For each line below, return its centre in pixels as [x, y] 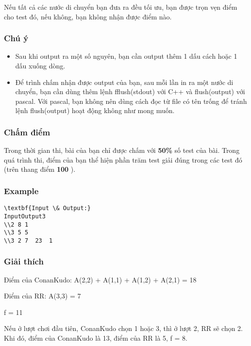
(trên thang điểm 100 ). [40, 169]
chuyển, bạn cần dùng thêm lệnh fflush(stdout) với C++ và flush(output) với [130, 91]
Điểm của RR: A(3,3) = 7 [42, 296]
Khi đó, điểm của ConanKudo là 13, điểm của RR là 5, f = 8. [96, 338]
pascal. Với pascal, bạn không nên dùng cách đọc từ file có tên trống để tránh [131, 101]
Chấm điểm [27, 132]
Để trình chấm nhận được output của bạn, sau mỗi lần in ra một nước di [124, 82]
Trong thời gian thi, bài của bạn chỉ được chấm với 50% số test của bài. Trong [122, 150]
